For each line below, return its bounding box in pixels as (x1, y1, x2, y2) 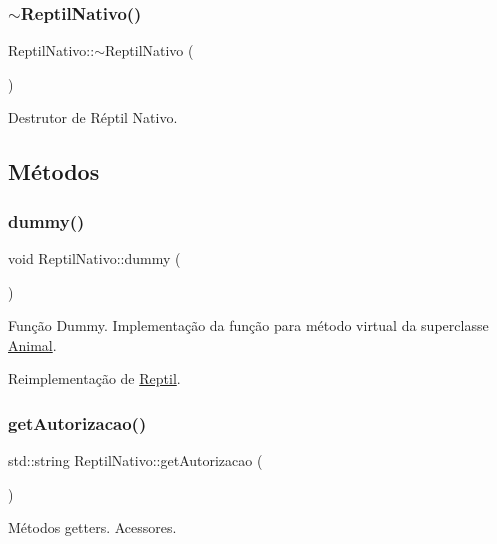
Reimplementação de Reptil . (8, 368, 181, 389)
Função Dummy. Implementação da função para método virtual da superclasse (8, 315, 489, 336)
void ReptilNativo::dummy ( (8, 248, 181, 268)
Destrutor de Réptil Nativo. (8, 107, 178, 128)
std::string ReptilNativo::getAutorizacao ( (8, 450, 263, 471)
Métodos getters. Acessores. (8, 517, 177, 538)
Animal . (8, 334, 57, 355)
